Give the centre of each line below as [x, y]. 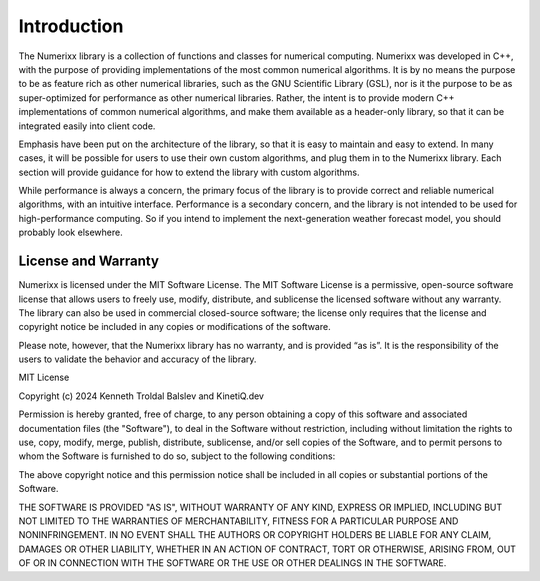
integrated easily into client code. [87, 126]
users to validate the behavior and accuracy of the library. [137, 359]
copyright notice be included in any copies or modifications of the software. [174, 327]
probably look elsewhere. [71, 232]
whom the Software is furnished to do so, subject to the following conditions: [177, 456]
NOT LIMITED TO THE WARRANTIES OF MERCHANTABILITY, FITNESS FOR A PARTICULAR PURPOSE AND [238, 521]
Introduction [71, 26]
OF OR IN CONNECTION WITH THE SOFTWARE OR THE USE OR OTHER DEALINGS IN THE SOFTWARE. [232, 563]
